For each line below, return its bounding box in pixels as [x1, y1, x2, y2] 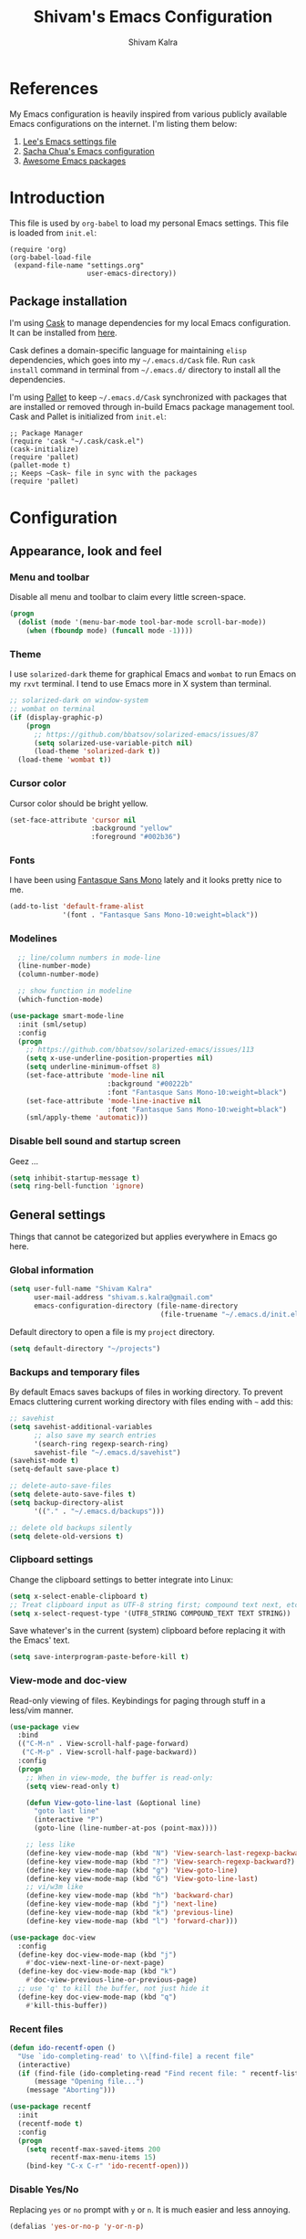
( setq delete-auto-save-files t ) [9, 1490, 137, 1499]
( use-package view [9, 1722, 79, 1731]
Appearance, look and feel [9, 543, 162, 559]
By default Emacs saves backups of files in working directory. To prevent [9, 1386, 283, 1398]
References [9, 78, 98, 99]
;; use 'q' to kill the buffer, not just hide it [17, 1984, 209, 1993]
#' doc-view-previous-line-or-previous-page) [25, 1975, 198, 1985]
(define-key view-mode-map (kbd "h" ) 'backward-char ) [25, 1891, 234, 1900]
